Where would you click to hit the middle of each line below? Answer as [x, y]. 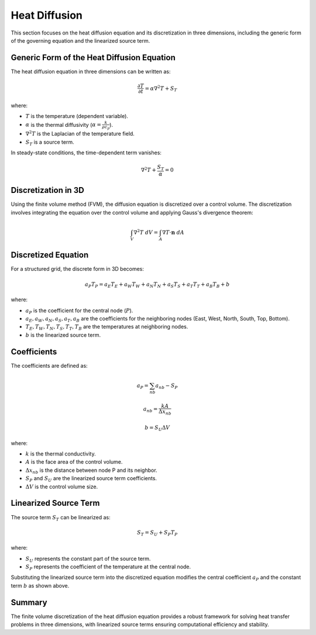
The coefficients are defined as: [49, 365]
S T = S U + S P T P [157, 533]
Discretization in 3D [47, 190]
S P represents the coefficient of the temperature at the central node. [108, 567]
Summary [29, 602]
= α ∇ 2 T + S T [161, 88]
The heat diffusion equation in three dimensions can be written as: [91, 71]
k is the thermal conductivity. [61, 454]
